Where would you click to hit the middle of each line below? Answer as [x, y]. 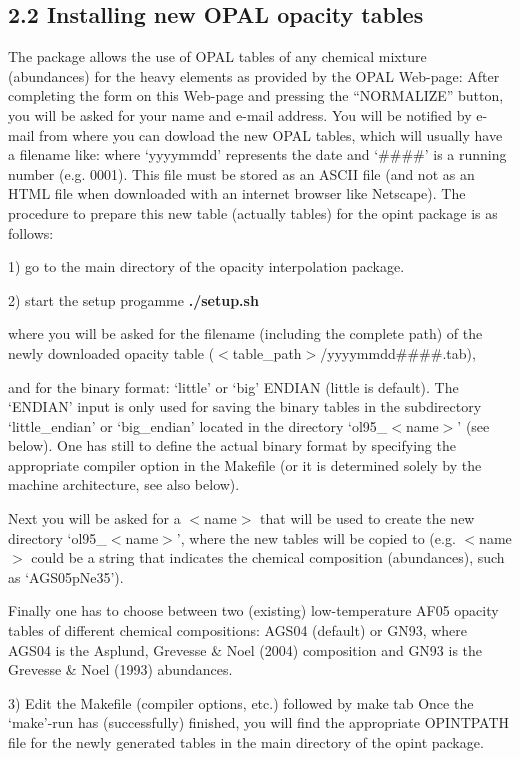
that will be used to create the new [367, 518]
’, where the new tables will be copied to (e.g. [316, 537]
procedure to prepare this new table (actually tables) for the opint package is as [253, 212]
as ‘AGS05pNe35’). [66, 576]
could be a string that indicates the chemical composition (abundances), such [268, 557]
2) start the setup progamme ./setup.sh [133, 299]
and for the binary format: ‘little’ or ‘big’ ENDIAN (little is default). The [233, 386]
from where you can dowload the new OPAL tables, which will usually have [271, 134]
